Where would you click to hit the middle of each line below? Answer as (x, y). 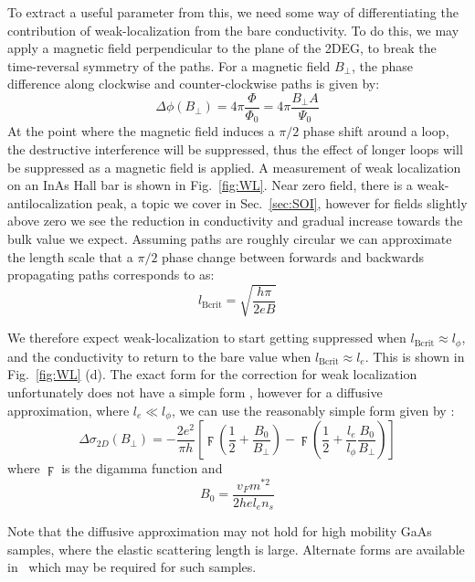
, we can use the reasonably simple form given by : (313, 410)
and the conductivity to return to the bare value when (159, 356)
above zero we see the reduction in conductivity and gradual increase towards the (235, 221)
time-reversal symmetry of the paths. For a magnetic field (169, 65)
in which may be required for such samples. (132, 567)
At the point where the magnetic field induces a (141, 131)
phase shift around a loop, (376, 131)
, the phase (382, 65)
